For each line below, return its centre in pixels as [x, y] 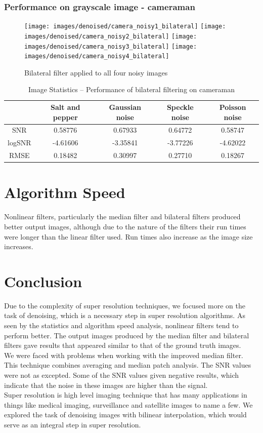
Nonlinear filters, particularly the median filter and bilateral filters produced [122, 216]
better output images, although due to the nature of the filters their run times [125, 226]
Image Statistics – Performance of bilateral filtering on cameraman [131, 89]
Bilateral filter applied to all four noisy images [96, 72]
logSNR [19, 143]
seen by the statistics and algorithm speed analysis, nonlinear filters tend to [121, 325]
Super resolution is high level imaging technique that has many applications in [126, 395]
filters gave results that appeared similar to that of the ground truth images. [123, 345]
